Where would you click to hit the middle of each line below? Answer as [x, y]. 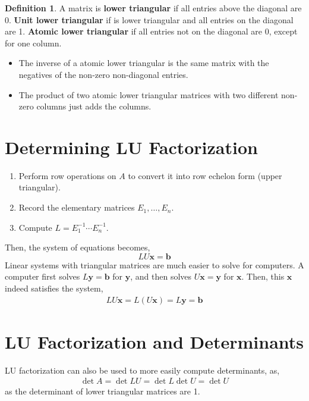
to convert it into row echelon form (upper [205, 175]
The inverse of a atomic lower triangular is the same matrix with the [144, 63]
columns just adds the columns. [94, 106]
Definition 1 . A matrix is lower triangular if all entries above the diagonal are [153, 8]
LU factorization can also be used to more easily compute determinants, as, [142, 370]
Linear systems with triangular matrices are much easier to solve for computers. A [154, 264]
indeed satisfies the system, [54, 288]
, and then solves [161, 276]
